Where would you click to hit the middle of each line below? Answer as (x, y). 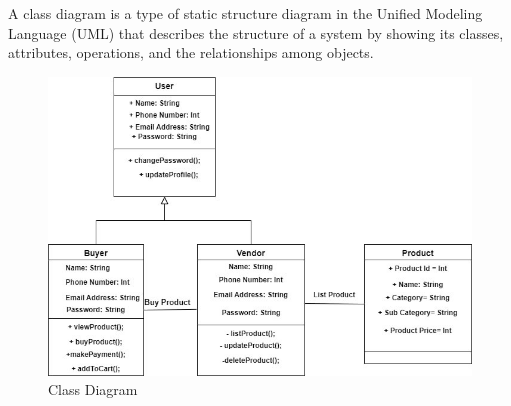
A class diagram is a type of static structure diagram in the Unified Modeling (245, 13)
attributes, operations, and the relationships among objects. (191, 52)
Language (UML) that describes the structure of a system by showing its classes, (256, 32)
